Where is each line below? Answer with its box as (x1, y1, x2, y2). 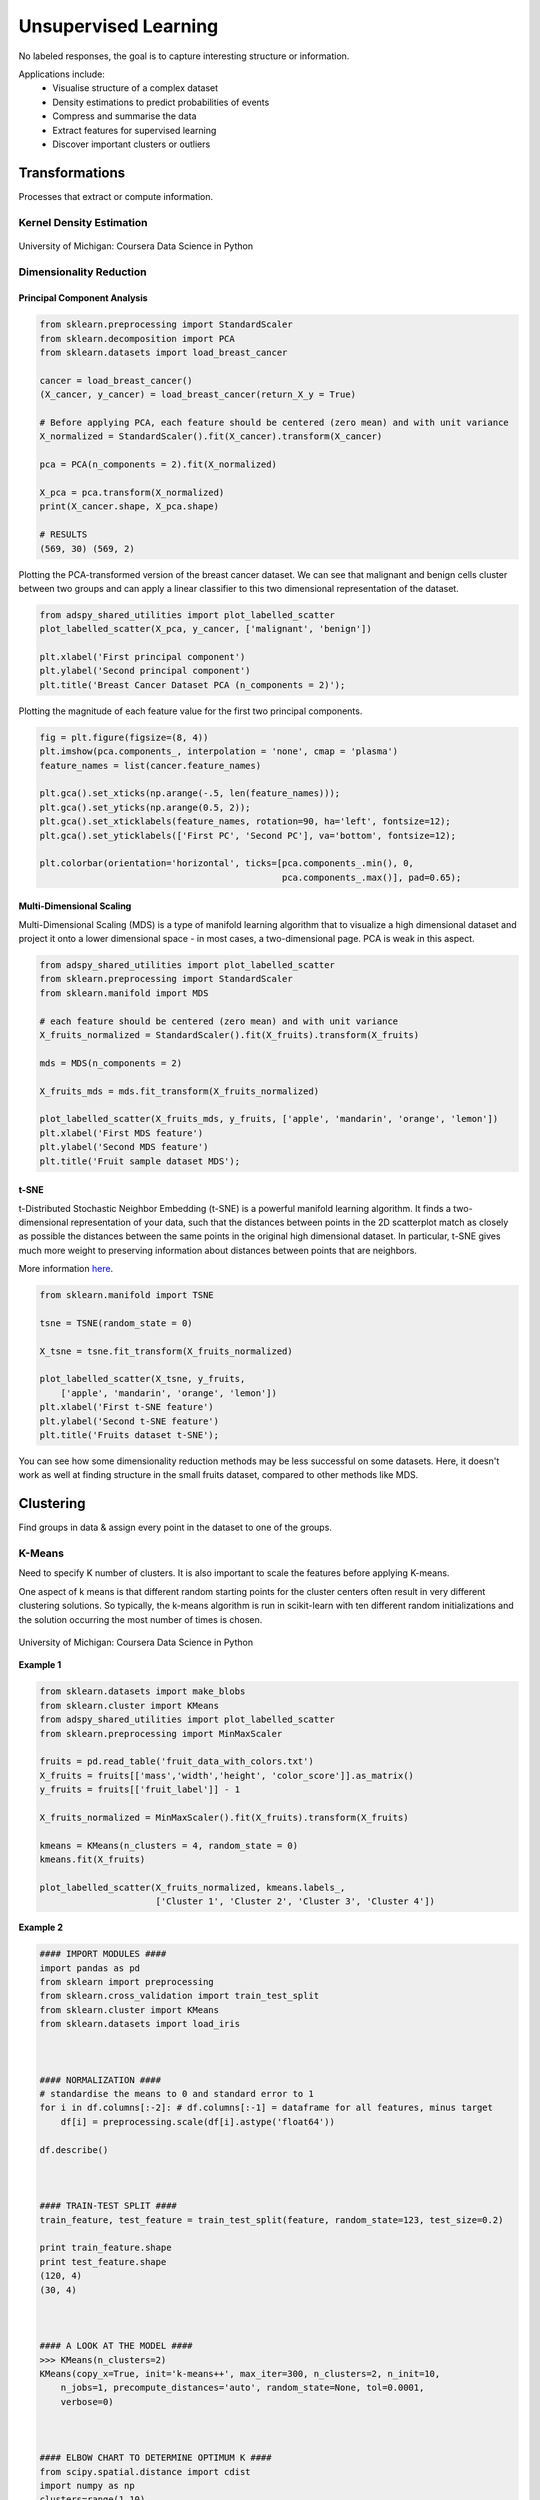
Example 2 (18, 1921, 64, 1934)
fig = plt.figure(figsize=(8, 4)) (39, 731, 209, 743)
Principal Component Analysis (18, 292, 149, 304)
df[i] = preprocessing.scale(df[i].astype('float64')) (60, 2116, 335, 2127)
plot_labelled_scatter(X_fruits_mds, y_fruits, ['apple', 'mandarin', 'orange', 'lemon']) (39, 1113, 499, 1125)
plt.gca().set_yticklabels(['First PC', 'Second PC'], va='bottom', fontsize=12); (39, 830, 457, 841)
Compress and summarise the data (52, 110, 197, 122)
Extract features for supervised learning (52, 124, 217, 136)
